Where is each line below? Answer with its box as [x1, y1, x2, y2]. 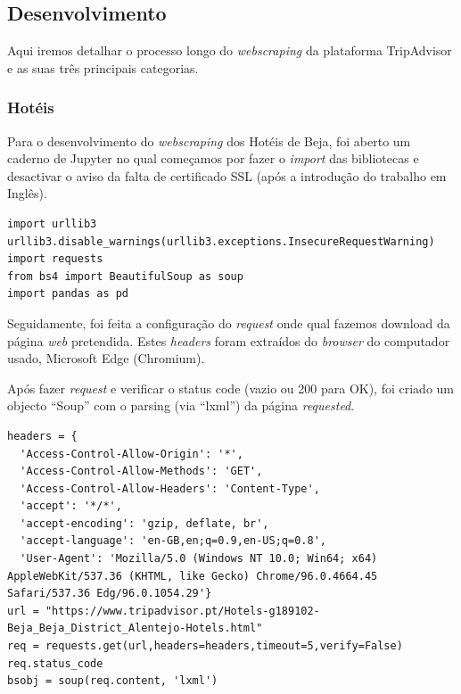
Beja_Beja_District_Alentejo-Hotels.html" [7, 622, 263, 635]
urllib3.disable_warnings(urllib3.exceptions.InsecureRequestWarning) [7, 235, 435, 248]
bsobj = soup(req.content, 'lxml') [7, 674, 218, 688]
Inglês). [7, 184, 47, 202]
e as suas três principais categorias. [7, 58, 199, 77]
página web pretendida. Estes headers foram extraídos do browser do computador [7, 331, 450, 350]
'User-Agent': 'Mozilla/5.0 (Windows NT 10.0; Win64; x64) [20, 552, 378, 566]
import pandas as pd [7, 287, 129, 301]
